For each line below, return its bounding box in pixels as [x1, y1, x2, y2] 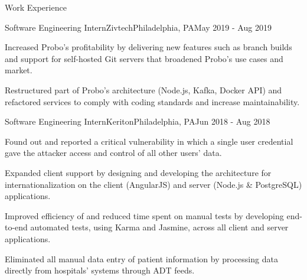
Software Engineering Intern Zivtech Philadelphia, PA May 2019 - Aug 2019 [5, 21, 272, 33]
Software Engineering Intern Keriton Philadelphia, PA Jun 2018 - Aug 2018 [5, 115, 270, 128]
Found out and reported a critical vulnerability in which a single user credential [5, 135, 293, 147]
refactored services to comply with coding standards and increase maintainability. [5, 95, 300, 108]
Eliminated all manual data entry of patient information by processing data [5, 252, 278, 265]
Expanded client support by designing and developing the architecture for [5, 166, 272, 178]
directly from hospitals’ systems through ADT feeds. [5, 264, 195, 276]
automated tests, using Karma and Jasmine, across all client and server [30, 221, 289, 233]
